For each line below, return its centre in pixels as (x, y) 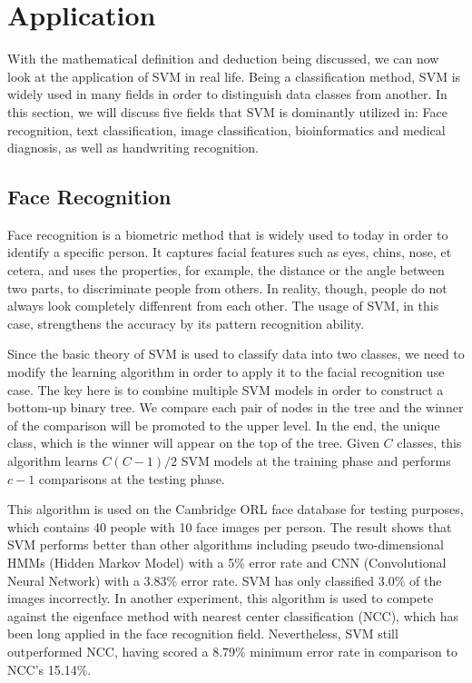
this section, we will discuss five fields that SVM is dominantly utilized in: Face (227, 111)
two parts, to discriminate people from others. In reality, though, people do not (227, 287)
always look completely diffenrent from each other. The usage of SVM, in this (223, 306)
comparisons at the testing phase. (132, 478)
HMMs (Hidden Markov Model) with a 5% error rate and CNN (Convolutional (227, 562)
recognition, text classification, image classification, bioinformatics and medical (226, 129)
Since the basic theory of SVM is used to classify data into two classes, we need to (236, 354)
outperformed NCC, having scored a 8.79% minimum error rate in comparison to (232, 651)
